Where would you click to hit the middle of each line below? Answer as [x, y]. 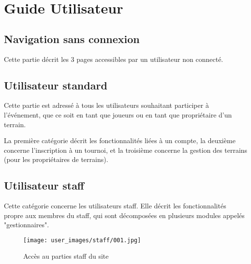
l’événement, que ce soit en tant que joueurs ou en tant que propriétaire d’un [118, 114]
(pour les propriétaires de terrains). [56, 159]
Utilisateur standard [56, 85]
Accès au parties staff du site [66, 256]
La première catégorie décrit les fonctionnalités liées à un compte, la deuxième [120, 140]
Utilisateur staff [44, 185]
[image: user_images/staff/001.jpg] [82, 240]
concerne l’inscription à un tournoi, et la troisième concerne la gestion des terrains [126, 150]
